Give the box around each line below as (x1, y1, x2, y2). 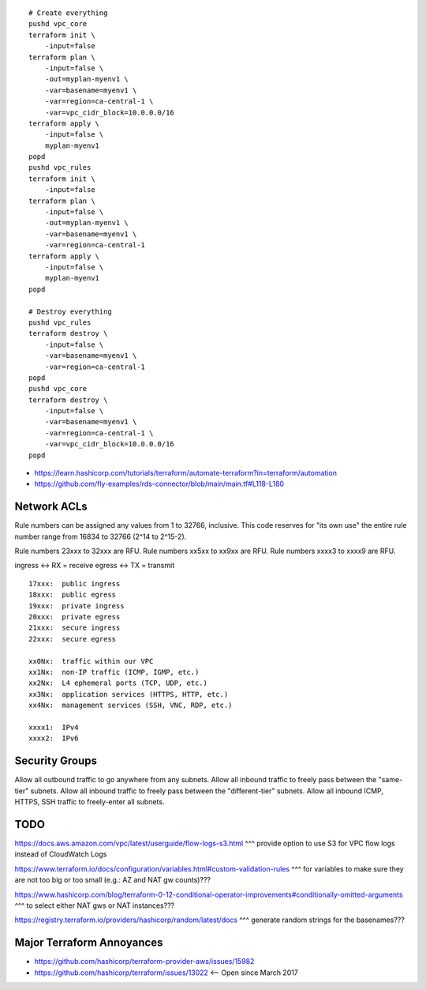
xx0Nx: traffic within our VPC (28, 657, 154, 665)
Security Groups (14, 755, 98, 768)
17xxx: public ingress (28, 579, 121, 588)
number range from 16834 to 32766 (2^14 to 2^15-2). (14, 532, 187, 541)
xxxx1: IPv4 (28, 723, 79, 732)
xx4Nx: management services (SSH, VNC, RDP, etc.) (28, 701, 233, 710)
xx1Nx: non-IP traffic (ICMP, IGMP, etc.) (28, 668, 200, 676)
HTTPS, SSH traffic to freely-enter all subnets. (14, 797, 165, 807)
